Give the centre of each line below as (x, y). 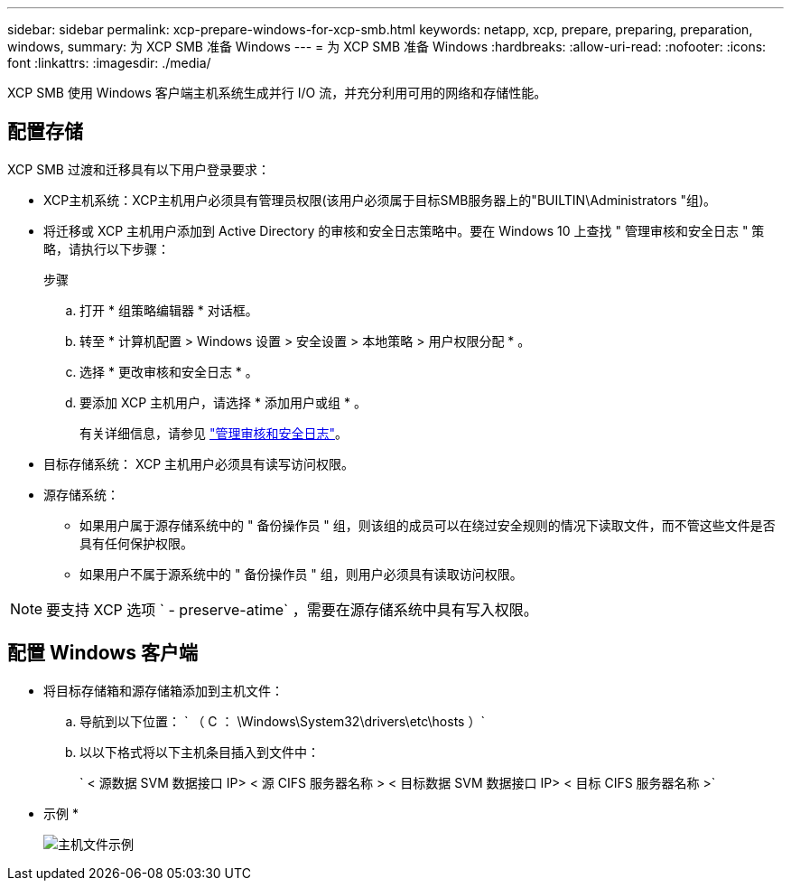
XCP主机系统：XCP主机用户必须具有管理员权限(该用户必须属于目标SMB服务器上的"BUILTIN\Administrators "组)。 (380, 200)
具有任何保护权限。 (136, 543)
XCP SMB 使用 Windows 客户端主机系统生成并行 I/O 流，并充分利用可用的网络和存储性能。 (277, 93)
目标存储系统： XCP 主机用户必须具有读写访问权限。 (199, 463)
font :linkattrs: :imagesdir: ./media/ (109, 63)
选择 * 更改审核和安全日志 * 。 (169, 371)
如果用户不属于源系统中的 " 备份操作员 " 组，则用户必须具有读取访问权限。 (301, 574)
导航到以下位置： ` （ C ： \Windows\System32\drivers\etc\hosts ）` (282, 721)
